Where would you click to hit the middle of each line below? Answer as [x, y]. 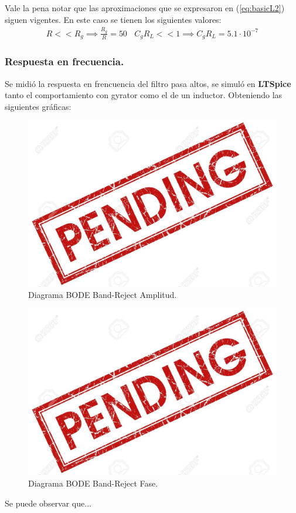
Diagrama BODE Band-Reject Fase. [93, 483]
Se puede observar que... [48, 503]
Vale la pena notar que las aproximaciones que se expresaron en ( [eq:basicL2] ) [145, 8]
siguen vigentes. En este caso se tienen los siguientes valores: [113, 19]
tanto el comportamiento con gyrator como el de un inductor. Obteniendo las [144, 95]
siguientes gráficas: [38, 106]
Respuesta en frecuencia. [64, 61]
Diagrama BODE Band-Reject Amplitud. [103, 295]
